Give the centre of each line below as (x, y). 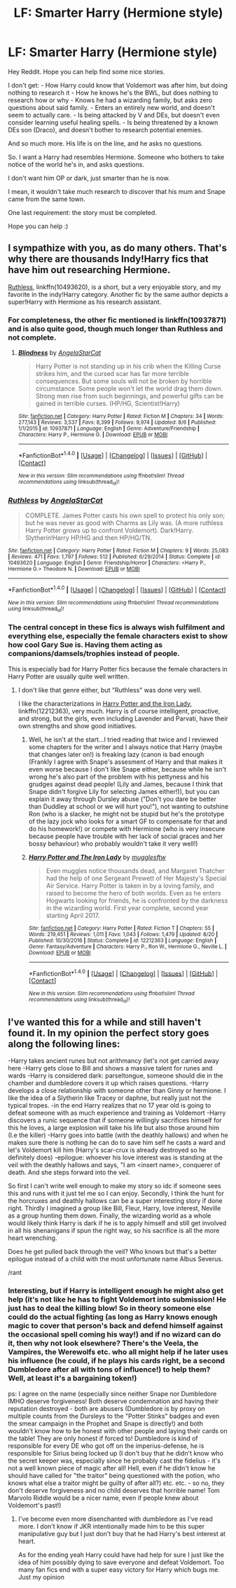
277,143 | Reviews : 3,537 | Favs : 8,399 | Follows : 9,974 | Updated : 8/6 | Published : (117, 423)
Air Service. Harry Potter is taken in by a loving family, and (130, 885)
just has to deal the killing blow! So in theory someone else (110, 1309)
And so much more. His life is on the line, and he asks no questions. (106, 143)
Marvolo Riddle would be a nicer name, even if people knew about (103, 1498)
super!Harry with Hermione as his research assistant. (85, 302)
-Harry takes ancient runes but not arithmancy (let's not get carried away (113, 1061)
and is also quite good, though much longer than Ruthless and (116, 328)
